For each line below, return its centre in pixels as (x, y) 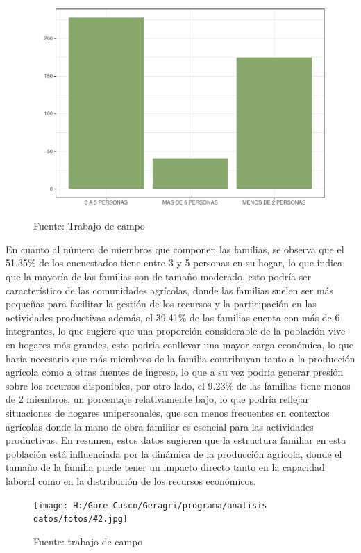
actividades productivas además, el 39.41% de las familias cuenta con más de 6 (173, 317)
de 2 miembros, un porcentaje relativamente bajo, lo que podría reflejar (158, 399)
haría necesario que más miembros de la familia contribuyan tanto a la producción (180, 358)
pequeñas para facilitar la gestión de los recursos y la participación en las (161, 304)
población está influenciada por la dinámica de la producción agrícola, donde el (174, 453)
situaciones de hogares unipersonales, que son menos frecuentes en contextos (168, 412)
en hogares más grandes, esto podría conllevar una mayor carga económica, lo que (180, 345)
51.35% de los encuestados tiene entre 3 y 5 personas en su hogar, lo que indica (174, 263)
